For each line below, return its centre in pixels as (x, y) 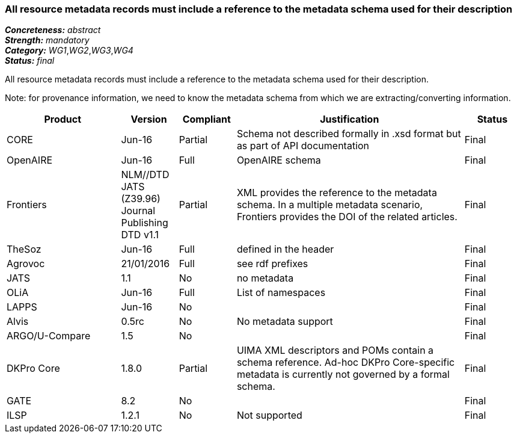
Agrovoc (26, 264)
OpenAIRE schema (279, 160)
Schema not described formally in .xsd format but (349, 134)
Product (63, 119)
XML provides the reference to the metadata (337, 193)
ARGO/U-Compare (49, 336)
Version (149, 119)
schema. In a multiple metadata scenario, (330, 205)
